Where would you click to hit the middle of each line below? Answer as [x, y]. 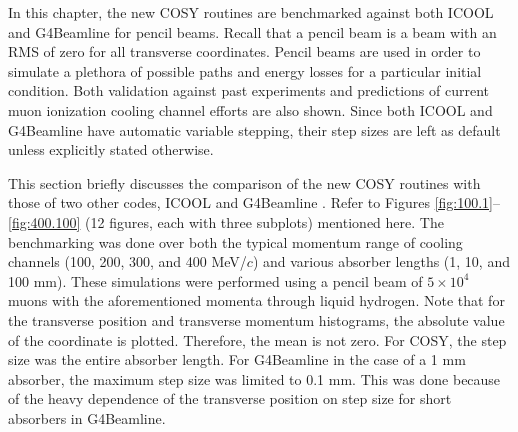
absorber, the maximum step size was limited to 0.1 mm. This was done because [254, 378]
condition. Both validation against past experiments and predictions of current [248, 90]
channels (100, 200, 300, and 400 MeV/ [127, 261]
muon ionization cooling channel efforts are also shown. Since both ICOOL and [250, 109]
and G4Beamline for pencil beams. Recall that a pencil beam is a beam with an [252, 31]
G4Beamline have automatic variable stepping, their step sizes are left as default [254, 129]
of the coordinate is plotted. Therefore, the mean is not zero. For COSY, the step [257, 339]
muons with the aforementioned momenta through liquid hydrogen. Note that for [256, 300]
